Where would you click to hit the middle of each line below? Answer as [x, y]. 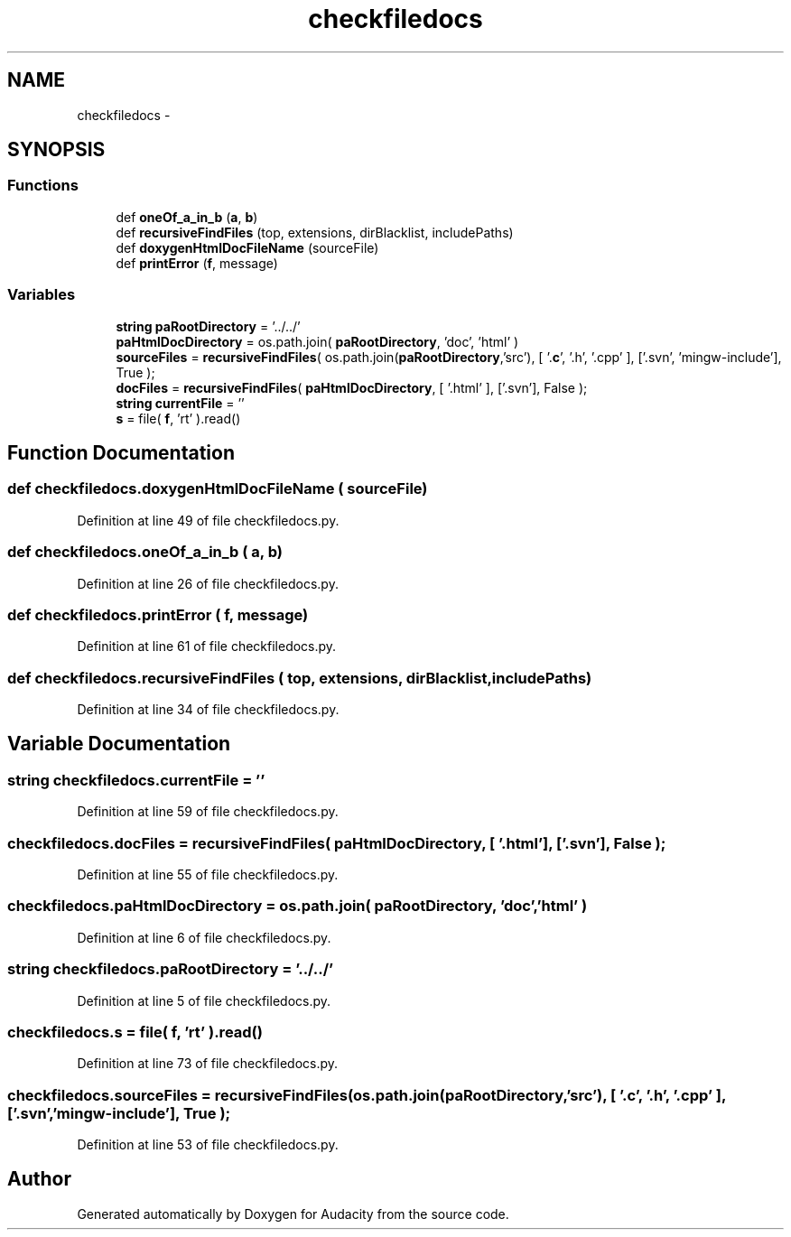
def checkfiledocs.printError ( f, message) [158, 614]
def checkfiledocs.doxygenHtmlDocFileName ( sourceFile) [218, 489]
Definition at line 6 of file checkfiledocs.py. [204, 937]
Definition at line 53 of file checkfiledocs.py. [208, 1144]
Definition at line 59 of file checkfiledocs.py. [208, 812]
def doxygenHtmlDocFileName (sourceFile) [247, 247]
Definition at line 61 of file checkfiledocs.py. [207, 646]
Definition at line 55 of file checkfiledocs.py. [208, 874]
